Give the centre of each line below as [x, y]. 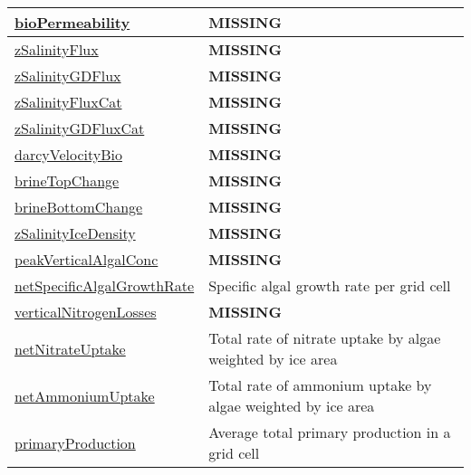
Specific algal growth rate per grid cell [330, 285]
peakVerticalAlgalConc [87, 259]
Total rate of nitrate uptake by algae [325, 338]
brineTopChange [67, 180]
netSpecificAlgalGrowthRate [105, 285]
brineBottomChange [79, 207]
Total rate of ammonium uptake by [320, 385]
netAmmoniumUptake [85, 395]
